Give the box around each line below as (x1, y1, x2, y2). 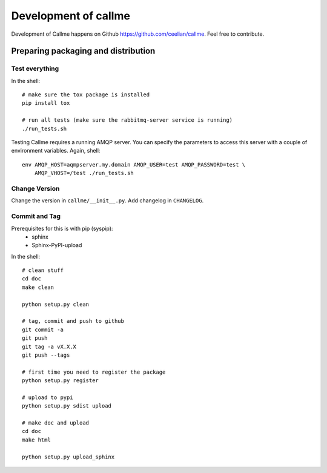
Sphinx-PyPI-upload (31, 242, 82, 249)
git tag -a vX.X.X (22, 343, 77, 350)
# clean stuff (22, 267, 64, 274)
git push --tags (22, 351, 70, 359)
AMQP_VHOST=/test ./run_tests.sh (34, 170, 134, 177)
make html (22, 436, 51, 443)
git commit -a (22, 326, 64, 333)
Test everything (11, 64, 59, 73)
